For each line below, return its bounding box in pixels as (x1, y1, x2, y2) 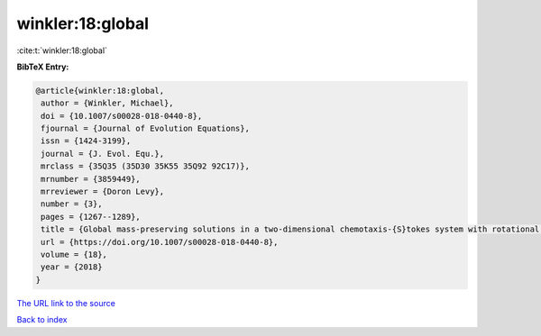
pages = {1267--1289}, (41, 212, 142, 222)
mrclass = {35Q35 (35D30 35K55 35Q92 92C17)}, (41, 161, 250, 171)
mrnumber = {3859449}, (41, 174, 142, 184)
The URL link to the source (16, 297, 116, 308)
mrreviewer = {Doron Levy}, (41, 186, 165, 197)
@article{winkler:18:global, (35, 86, 165, 95)
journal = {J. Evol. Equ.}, (41, 149, 165, 159)
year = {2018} (41, 262, 103, 272)
